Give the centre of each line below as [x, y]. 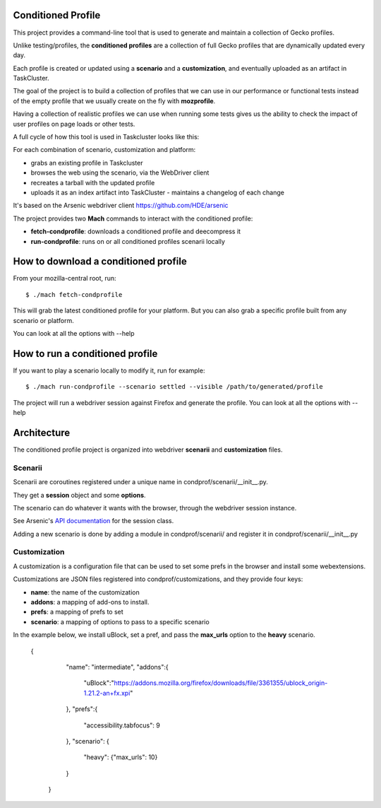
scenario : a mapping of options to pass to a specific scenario [120, 621]
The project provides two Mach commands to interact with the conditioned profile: [133, 218]
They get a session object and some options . [79, 495]
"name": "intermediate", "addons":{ [117, 667]
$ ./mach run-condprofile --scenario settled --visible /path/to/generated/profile [175, 387]
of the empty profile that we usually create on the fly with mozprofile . [114, 101]
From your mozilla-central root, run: [65, 279]
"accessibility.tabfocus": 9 [122, 725]
